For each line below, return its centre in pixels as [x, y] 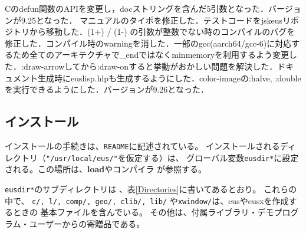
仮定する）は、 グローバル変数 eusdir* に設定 [212, 157]
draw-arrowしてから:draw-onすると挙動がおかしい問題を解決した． [150, 66]
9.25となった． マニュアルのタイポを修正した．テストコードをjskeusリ [156, 20]
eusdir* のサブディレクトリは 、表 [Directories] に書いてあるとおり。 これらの [151, 188]
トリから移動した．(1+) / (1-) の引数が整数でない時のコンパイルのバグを [154, 32]
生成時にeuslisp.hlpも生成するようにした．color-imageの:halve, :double [169, 78]
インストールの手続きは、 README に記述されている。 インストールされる [142, 145]
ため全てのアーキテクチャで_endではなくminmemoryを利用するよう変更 [151, 55]
